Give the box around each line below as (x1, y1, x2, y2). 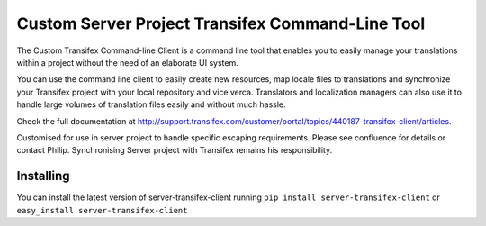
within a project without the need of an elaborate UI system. (16, 57, 238, 68)
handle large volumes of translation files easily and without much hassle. (16, 99, 287, 110)
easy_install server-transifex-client (16, 205, 188, 215)
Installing (16, 168, 71, 184)
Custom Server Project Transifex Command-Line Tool (16, 14, 426, 33)
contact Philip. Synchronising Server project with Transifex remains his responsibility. (16, 145, 333, 156)
